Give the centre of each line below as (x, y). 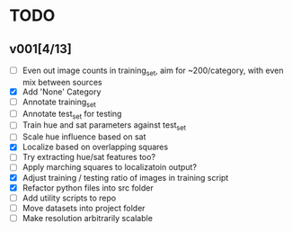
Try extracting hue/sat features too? (88, 157)
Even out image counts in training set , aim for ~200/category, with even (153, 71)
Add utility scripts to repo (69, 198)
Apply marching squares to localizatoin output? (110, 167)
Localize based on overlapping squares (95, 147)
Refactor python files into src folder (88, 187)
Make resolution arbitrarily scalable (87, 218)
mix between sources (62, 82)
